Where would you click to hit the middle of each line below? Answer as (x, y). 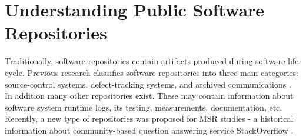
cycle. (15, 72)
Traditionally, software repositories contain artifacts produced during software (145, 61)
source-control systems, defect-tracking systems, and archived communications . (148, 84)
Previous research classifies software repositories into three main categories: (163, 72)
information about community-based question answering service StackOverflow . (149, 130)
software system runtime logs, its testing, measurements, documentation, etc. (144, 107)
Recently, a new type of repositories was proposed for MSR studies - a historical (149, 119)
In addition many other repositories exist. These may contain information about (149, 96)
